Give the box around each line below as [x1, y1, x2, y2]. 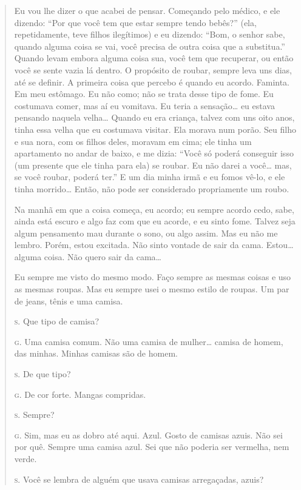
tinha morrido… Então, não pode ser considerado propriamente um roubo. [14, 182, 289, 195]
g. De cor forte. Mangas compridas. [14, 388, 146, 400]
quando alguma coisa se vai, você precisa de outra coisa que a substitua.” [14, 39, 285, 52]
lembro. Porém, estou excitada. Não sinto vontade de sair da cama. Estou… [14, 238, 294, 251]
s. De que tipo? [14, 367, 71, 380]
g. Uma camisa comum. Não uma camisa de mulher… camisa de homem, [14, 335, 283, 347]
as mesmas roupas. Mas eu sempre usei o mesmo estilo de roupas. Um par [14, 283, 289, 295]
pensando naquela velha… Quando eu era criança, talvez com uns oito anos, [14, 111, 295, 124]
